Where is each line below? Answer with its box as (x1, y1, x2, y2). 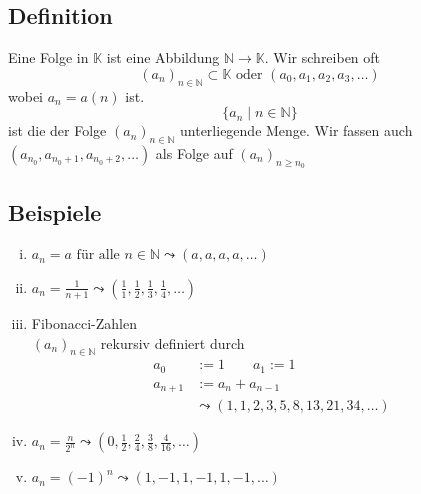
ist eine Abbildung (106, 47, 220, 68)
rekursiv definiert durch (100, 332, 245, 353)
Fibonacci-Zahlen (31, 312, 138, 333)
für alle (76, 248, 120, 263)
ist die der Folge (8, 120, 107, 141)
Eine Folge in (8, 47, 89, 68)
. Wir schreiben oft (264, 47, 381, 68)
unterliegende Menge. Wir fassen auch (180, 120, 413, 141)
